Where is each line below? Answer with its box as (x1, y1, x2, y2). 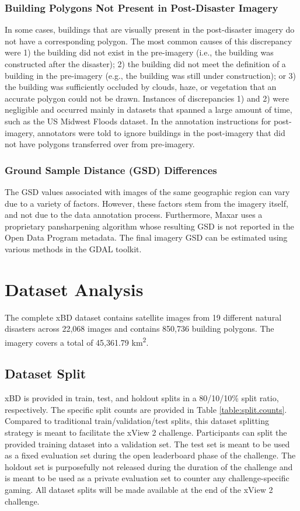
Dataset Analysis (5, 277, 144, 301)
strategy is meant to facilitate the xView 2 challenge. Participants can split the (5, 426, 287, 439)
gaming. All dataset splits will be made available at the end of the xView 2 (5, 484, 273, 496)
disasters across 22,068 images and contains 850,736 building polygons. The (5, 322, 274, 335)
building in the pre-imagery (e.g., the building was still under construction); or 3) (5, 69, 296, 81)
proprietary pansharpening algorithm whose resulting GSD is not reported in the (5, 220, 294, 232)
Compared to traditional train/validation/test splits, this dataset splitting (5, 415, 269, 427)
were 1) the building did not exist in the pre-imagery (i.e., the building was (5, 46, 274, 58)
